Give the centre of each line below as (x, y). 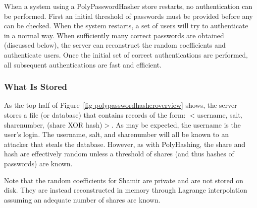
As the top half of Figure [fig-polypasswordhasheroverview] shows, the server (121, 105)
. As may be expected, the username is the (176, 124)
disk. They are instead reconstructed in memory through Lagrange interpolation (126, 190)
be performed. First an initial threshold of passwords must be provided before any (128, 16)
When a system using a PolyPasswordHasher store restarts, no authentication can (128, 6)
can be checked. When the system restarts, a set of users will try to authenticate (126, 26)
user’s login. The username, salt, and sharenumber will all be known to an (116, 134)
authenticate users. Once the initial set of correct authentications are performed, (126, 54)
